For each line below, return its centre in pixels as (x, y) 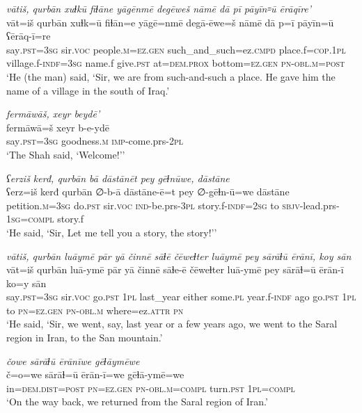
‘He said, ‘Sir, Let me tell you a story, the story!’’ (112, 232)
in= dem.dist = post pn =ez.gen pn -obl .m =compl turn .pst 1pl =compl (151, 388)
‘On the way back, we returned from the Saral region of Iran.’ (137, 402)
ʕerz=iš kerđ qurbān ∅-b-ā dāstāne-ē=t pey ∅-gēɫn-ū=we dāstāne (148, 192)
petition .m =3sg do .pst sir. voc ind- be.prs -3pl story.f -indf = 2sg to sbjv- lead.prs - (173, 205)
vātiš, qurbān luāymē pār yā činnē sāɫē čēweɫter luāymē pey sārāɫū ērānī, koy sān (179, 256)
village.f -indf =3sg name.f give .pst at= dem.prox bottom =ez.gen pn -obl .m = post (176, 63)
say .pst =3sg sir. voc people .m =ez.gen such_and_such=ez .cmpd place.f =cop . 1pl (176, 49)
